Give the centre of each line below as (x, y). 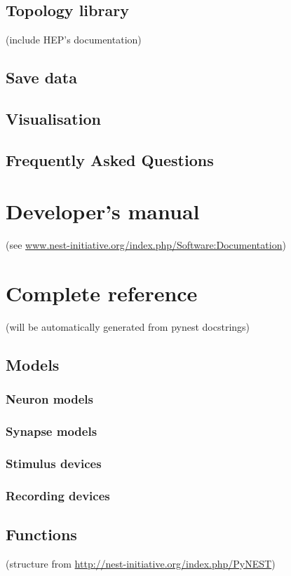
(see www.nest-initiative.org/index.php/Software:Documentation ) (146, 245)
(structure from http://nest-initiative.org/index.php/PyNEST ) (141, 563)
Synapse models (52, 431)
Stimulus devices (54, 463)
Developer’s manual (103, 211)
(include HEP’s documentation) (74, 40)
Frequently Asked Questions (110, 159)
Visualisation (53, 118)
